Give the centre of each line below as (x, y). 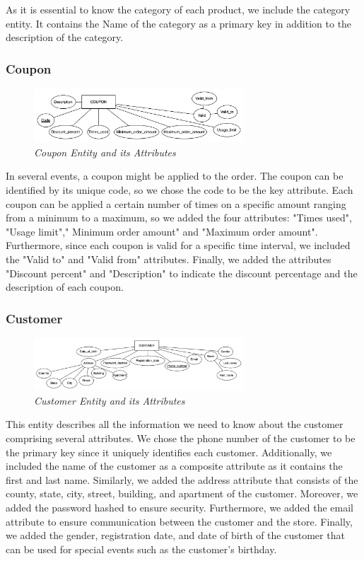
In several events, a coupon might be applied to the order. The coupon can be (175, 176)
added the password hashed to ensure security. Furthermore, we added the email (180, 507)
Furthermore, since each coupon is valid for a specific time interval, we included (178, 245)
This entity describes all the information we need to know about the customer (175, 424)
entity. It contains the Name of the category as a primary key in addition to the (179, 23)
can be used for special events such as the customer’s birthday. (141, 549)
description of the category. (65, 37)
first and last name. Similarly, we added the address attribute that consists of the (182, 479)
